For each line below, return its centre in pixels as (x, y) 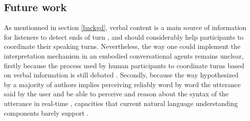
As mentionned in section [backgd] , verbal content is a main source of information (125, 27)
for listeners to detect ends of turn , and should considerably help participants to (124, 37)
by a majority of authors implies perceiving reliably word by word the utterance (122, 84)
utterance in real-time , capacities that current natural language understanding (121, 103)
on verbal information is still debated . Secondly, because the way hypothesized (121, 75)
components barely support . (46, 113)
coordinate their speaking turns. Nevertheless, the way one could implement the (122, 46)
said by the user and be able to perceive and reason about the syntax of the (116, 94)
